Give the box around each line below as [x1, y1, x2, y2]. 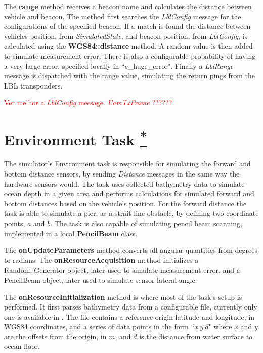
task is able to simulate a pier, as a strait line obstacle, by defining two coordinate [4, 208, 259, 218]
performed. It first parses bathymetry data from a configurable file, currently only [4, 301, 257, 312]
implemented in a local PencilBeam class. [4, 228, 138, 238]
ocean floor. [4, 341, 40, 351]
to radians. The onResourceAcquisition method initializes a [4, 254, 199, 265]
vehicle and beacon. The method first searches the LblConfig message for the [4, 11, 241, 21]
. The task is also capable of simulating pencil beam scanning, [50, 217, 242, 228]
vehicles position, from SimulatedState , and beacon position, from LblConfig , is [4, 30, 248, 41]
